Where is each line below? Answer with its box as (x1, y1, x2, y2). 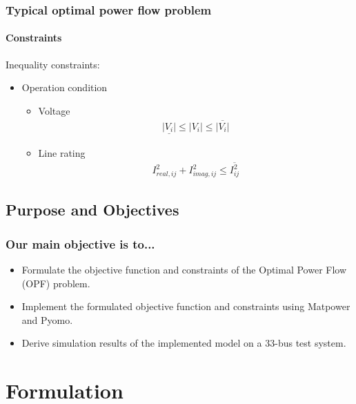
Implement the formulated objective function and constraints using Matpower (21, 299, 350, 314)
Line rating (38, 145, 86, 160)
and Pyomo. (21, 312, 73, 327)
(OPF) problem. (21, 276, 90, 290)
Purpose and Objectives (6, 199, 179, 220)
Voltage (38, 103, 70, 117)
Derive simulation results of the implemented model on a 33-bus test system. (21, 336, 346, 350)
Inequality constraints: (6, 57, 100, 71)
